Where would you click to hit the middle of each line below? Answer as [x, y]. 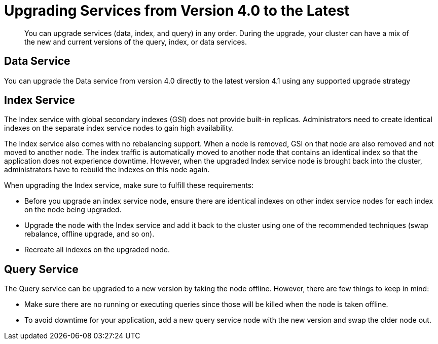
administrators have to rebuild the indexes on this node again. [107, 170]
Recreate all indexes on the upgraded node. [97, 250]
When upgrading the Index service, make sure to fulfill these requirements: [129, 185]
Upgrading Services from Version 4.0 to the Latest [177, 11]
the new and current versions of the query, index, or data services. [136, 42]
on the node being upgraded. [73, 210]
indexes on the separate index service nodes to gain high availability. [119, 128]
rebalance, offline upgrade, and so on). [89, 234]
